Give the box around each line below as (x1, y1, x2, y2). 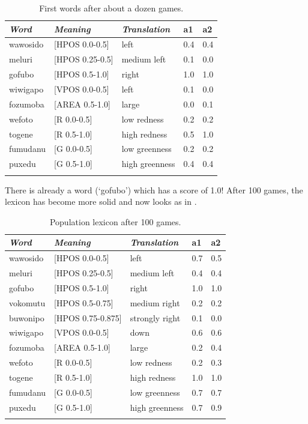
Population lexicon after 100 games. (49, 215, 181, 228)
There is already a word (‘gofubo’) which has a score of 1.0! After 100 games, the (5, 183, 303, 196)
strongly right (130, 311, 181, 324)
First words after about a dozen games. (39, 2, 184, 14)
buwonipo (9, 311, 44, 324)
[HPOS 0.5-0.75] (54, 296, 113, 309)
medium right (130, 296, 180, 309)
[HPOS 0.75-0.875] (54, 311, 122, 324)
